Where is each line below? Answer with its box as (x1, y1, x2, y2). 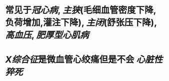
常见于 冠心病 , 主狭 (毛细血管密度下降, (5, 4, 156, 16)
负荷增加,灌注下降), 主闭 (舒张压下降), (5, 17, 157, 28)
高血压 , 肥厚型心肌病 (5, 29, 89, 41)
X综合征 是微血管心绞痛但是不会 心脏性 (5, 54, 163, 65)
